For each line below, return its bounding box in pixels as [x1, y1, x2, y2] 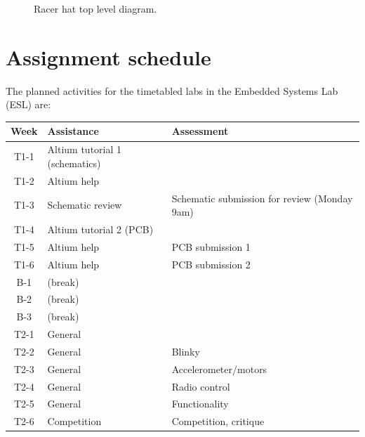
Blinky [171, 344, 200, 358]
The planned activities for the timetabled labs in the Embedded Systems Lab [6, 83, 338, 98]
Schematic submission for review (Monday [171, 190, 353, 205]
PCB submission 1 [171, 239, 251, 254]
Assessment [171, 124, 229, 138]
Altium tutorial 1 [47, 142, 122, 157]
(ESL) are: [6, 97, 51, 112]
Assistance [47, 124, 99, 138]
